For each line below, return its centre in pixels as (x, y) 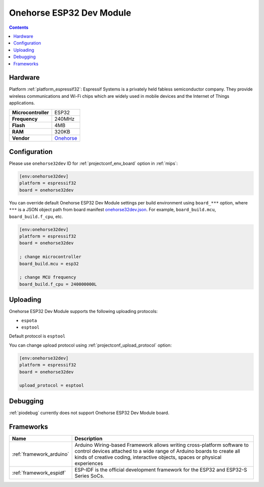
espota (29, 321)
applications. (22, 103)
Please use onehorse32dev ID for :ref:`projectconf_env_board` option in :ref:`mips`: (93, 163)
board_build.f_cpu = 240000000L (58, 284)
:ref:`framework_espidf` (39, 473)
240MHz (65, 119)
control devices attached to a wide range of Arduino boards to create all (157, 451)
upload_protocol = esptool (52, 386)
